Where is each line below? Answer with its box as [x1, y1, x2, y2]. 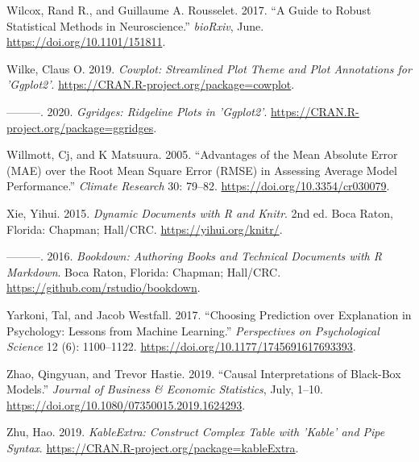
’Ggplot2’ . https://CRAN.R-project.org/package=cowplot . [6, 76, 295, 93]
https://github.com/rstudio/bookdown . [6, 279, 201, 296]
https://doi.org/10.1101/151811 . [6, 33, 166, 50]
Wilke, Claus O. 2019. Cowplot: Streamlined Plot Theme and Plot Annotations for [6, 60, 412, 77]
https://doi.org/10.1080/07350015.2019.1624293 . [6, 396, 246, 413]
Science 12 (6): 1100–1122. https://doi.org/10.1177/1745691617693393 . [6, 338, 356, 355]
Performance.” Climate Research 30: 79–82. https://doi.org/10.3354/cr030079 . [6, 177, 390, 194]
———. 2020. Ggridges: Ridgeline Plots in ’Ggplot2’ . [6, 102, 268, 119]
